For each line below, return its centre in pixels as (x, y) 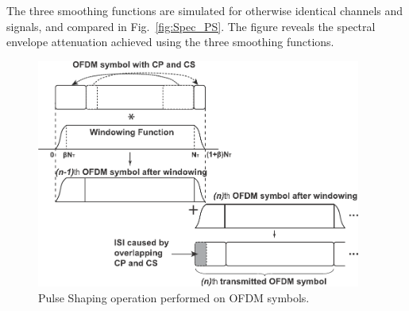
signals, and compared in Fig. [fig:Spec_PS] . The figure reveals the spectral (191, 26)
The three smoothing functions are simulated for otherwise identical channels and (205, 10)
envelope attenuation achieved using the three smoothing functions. (170, 42)
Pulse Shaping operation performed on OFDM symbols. (174, 297)
